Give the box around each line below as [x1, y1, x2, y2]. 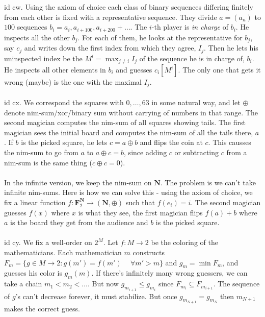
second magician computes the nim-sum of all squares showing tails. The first [4, 117, 246, 128]
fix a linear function [4, 197, 66, 207]
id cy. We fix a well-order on [4, 237, 92, 248]
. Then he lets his [204, 42, 258, 53]
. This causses [208, 137, 251, 148]
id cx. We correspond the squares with [4, 97, 124, 108]
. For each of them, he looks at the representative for [77, 32, 243, 42]
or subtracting [174, 147, 219, 158]
